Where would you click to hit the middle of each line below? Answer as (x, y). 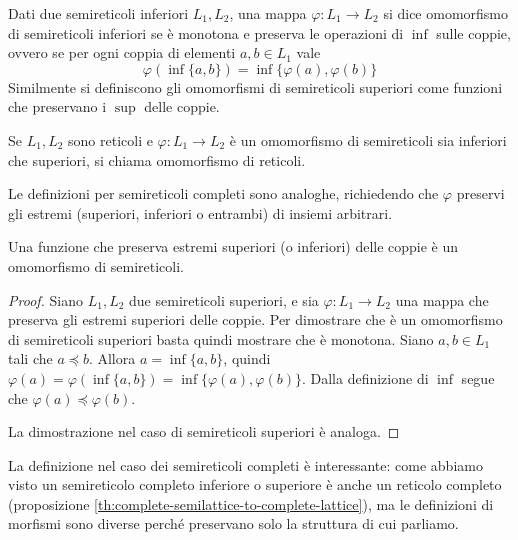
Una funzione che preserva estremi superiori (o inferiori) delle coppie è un (233, 246)
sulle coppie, (473, 32)
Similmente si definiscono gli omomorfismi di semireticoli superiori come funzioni (255, 86)
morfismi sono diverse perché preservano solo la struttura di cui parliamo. (233, 523)
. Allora (112, 358)
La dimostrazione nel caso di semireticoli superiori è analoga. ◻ (204, 431)
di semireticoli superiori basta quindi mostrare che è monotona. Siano (221, 338)
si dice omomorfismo (445, 13)
